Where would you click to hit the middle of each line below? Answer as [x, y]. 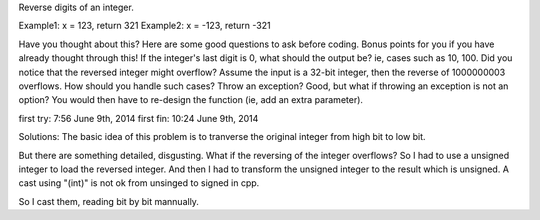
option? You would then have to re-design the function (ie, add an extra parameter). [191, 100]
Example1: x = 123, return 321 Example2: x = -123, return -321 [144, 26]
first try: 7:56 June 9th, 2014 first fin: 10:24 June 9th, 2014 [138, 118]
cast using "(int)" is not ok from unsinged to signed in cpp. [139, 183]
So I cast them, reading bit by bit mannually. [109, 201]
